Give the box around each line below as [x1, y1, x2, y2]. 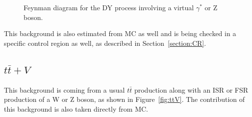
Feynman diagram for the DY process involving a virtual [24, 2, 194, 12]
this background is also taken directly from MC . [4, 103, 148, 114]
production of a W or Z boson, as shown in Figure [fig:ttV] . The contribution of [4, 94, 245, 104]
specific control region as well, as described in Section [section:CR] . [4, 38, 206, 48]
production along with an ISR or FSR [134, 84, 249, 95]
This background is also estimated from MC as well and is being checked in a [4, 28, 236, 39]
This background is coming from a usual [4, 84, 125, 95]
